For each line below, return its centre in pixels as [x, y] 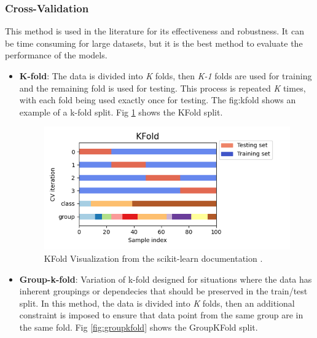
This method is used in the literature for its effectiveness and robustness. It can [155, 31]
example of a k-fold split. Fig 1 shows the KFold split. [121, 112]
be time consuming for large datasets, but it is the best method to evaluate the [154, 43]
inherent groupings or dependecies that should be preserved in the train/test [163, 291]
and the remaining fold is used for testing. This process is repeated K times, [162, 88]
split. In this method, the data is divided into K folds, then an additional [157, 303]
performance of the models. [56, 55]
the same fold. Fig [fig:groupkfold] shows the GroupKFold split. [139, 327]
